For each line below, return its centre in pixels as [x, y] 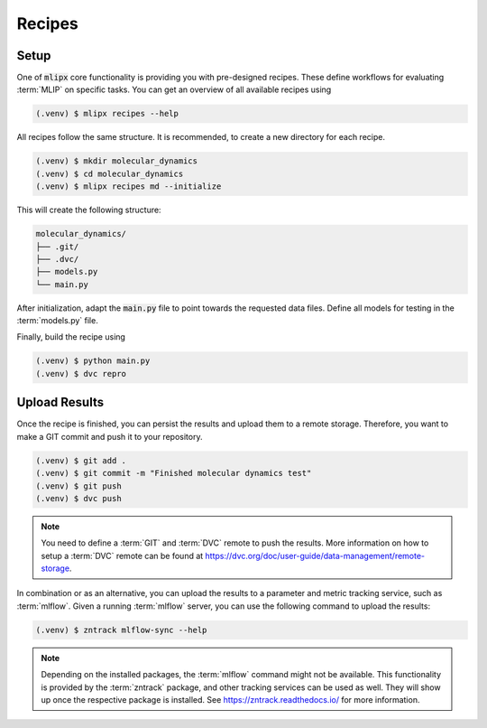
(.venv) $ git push [78, 486]
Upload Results [60, 402]
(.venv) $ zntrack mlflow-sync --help [121, 630]
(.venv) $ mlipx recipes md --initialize [129, 187]
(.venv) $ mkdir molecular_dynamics [117, 161]
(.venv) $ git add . [81, 460]
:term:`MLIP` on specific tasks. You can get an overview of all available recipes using [174, 89]
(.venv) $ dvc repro [81, 373]
